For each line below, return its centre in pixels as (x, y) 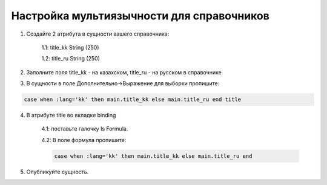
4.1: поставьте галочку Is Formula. (85, 129)
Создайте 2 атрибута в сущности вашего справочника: (98, 34)
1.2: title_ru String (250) (71, 59)
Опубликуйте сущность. (58, 172)
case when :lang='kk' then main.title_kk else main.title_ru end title (133, 99)
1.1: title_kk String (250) (70, 47)
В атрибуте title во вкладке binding (71, 115)
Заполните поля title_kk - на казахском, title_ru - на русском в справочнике (124, 72)
